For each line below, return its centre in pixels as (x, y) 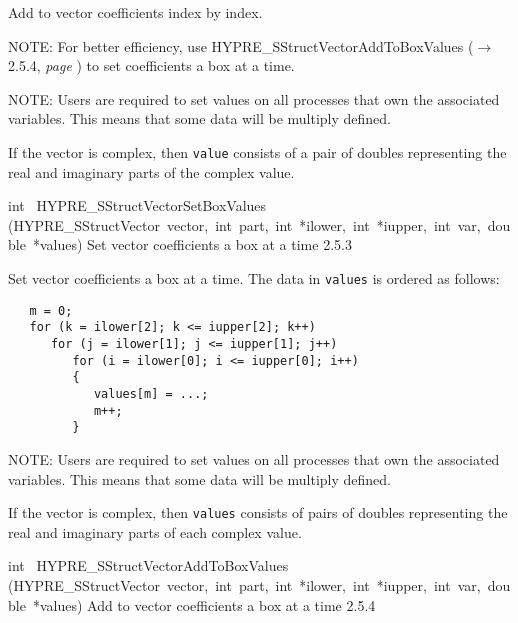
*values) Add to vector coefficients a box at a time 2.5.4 (204, 604)
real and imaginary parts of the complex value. (151, 171)
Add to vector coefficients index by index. (135, 12)
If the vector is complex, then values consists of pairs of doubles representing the (258, 512)
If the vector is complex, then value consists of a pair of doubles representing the (257, 151)
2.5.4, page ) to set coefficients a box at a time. (151, 65)
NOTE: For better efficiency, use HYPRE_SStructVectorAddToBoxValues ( (241, 45)
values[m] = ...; (151, 393)
